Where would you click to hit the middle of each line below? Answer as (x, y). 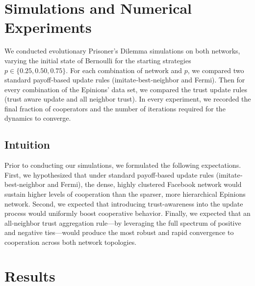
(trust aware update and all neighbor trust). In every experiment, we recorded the (128, 99)
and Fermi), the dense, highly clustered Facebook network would (144, 184)
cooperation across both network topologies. (71, 242)
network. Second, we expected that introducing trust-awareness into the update (124, 203)
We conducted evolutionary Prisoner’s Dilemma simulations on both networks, (122, 51)
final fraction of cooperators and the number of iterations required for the (115, 108)
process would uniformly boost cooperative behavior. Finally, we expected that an (127, 213)
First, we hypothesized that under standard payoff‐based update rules (109, 174)
